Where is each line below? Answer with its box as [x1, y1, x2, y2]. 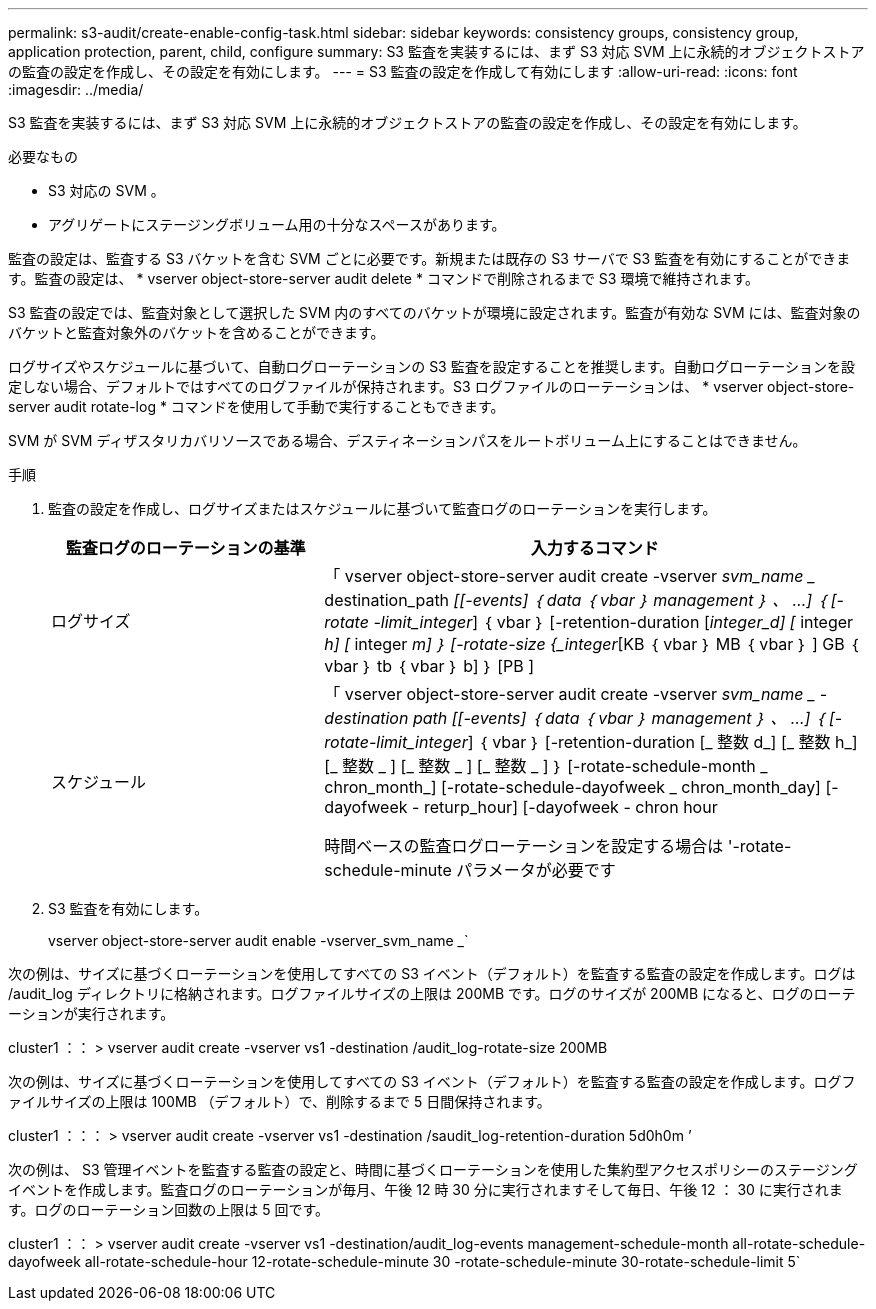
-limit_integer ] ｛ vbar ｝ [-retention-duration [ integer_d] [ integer [373, 612, 854, 632]
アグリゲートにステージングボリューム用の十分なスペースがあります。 [48, 216, 506, 233]
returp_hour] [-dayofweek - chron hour [423, 797, 718, 817]
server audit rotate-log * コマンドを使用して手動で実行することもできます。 [8, 398, 505, 415]
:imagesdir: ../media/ [8, 81, 144, 98]
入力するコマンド [530, 538, 659, 558]
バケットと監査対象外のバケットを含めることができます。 [8, 324, 385, 341]
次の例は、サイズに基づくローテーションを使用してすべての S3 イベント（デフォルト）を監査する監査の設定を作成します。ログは [8, 965, 856, 982]
